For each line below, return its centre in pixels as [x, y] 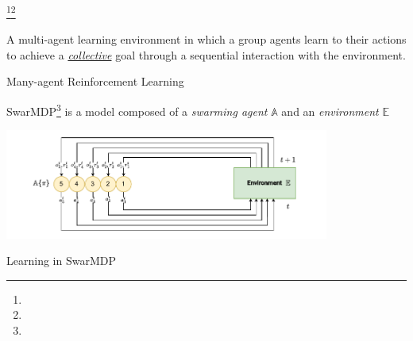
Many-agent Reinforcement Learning [95, 81]
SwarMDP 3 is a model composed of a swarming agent [137, 110]
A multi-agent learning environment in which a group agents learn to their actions [206, 39]
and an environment [330, 111]
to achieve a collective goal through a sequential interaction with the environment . [206, 54]
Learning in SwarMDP [61, 261]
